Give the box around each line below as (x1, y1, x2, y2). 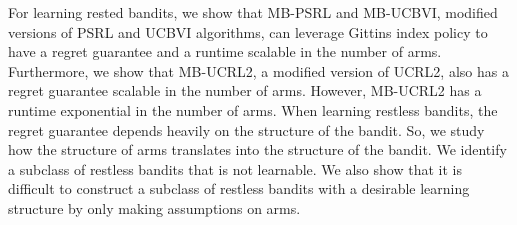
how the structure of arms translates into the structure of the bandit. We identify (8, 139, 507, 160)
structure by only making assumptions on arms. (8, 197, 301, 218)
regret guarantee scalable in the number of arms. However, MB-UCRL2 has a (8, 80, 482, 101)
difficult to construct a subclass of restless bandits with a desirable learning (8, 178, 470, 199)
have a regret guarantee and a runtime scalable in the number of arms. (8, 41, 442, 62)
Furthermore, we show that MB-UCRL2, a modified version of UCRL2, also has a (8, 60, 509, 81)
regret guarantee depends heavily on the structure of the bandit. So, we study (8, 119, 485, 140)
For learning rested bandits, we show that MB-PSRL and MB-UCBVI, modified (8, 2, 498, 22)
